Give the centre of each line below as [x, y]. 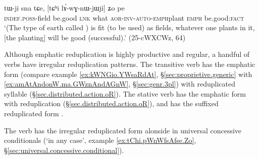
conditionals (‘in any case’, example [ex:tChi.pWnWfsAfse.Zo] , [100, 140]
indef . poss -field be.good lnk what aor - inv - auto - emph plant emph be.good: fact [124, 17]
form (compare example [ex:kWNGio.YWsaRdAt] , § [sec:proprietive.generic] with [128, 74]
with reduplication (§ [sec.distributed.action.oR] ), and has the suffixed [111, 103]
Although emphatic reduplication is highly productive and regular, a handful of [127, 54]
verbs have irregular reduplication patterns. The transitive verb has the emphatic [130, 64]
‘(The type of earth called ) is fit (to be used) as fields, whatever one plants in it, [129, 27]
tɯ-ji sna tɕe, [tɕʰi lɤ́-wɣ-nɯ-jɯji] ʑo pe [64, 8]
